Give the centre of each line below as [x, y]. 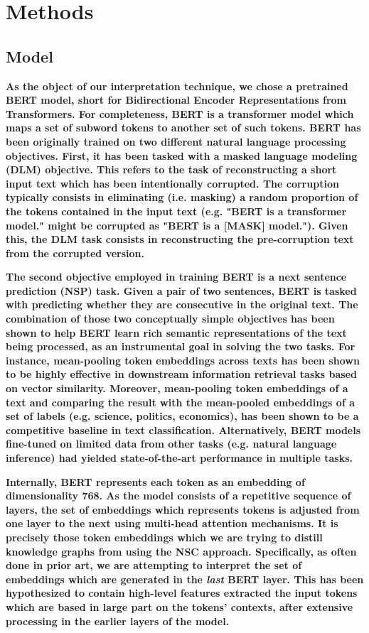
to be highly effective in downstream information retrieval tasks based [181, 374]
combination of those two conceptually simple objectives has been [170, 319]
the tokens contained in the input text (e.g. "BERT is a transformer [176, 211]
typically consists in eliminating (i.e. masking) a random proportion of [182, 197]
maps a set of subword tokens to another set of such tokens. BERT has [183, 128]
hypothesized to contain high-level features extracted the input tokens [182, 593]
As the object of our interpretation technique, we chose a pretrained [177, 86]
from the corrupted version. [75, 253]
